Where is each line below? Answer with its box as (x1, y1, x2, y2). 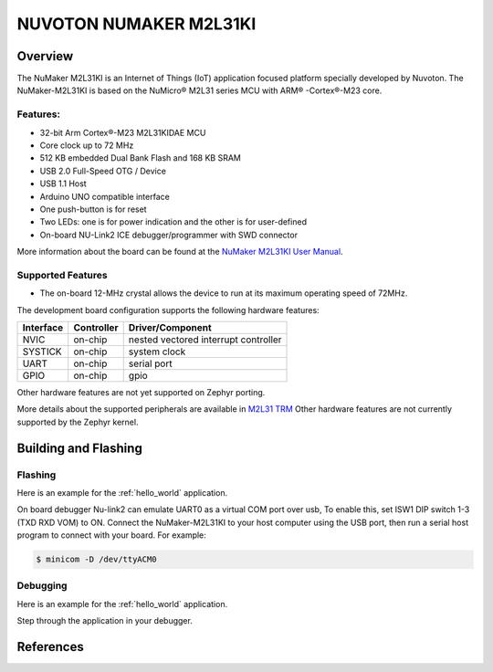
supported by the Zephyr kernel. (16, 416, 139, 427)
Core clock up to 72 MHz (39, 140, 134, 151)
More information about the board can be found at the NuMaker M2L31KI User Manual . (16, 247, 343, 257)
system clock (128, 345, 186, 358)
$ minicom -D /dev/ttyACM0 (36, 554, 157, 565)
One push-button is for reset (39, 204, 147, 215)
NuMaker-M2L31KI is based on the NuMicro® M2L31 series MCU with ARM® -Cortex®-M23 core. (16, 85, 383, 96)
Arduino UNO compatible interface (39, 191, 171, 202)
